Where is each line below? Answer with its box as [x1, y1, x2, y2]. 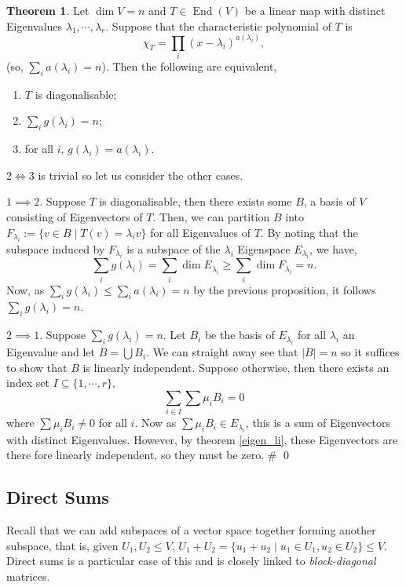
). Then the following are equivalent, [101, 57, 277, 74]
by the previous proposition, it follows [193, 281, 376, 297]
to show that [6, 359, 68, 375]
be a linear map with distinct [244, 2, 386, 18]
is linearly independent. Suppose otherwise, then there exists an [82, 359, 390, 375]
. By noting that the [260, 224, 358, 240]
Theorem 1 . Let [6, 2, 90, 18]
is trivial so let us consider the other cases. [38, 166, 243, 183]
